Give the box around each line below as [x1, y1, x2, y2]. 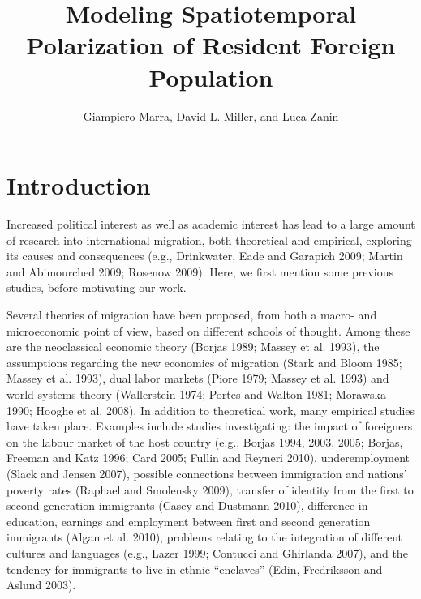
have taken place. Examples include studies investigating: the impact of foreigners [6, 417, 413, 434]
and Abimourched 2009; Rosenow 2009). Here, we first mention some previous [6, 263, 394, 280]
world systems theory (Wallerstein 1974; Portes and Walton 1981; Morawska [6, 385, 386, 402]
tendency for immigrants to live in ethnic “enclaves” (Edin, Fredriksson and [6, 560, 383, 577]
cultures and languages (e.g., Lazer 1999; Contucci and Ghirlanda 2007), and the [6, 544, 408, 561]
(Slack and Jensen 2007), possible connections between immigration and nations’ [6, 464, 407, 481]
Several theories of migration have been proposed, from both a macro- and [6, 306, 377, 323]
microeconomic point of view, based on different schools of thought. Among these [6, 322, 410, 339]
